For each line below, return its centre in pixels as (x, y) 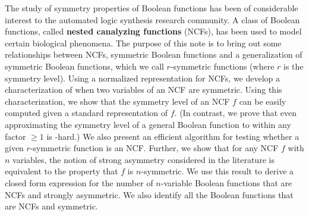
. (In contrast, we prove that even (236, 113)
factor (15, 136)
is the (294, 66)
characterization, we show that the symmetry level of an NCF (117, 101)
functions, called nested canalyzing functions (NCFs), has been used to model (153, 31)
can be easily (263, 101)
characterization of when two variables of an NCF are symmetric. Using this (144, 90)
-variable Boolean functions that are (226, 182)
